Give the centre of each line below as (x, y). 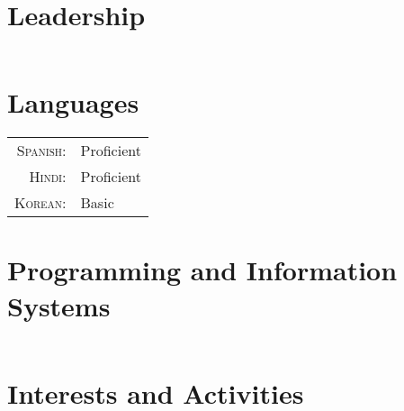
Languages (73, 102)
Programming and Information (202, 270)
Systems (59, 305)
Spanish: (41, 151)
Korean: (40, 203)
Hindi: (48, 177)
